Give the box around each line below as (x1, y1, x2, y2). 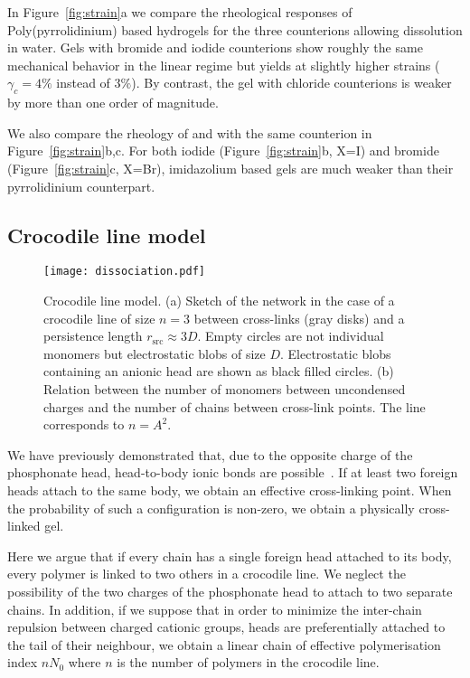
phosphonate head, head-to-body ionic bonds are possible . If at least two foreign (7, 463, 458, 482)
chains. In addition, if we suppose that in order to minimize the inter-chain (7, 599, 422, 618)
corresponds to (43, 415, 125, 434)
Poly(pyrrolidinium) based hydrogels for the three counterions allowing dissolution (7, 20, 463, 39)
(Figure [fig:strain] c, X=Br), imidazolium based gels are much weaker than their (7, 158, 454, 177)
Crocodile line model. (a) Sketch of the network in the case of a (43, 291, 395, 309)
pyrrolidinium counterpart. (7, 176, 155, 195)
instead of (56, 73, 110, 92)
